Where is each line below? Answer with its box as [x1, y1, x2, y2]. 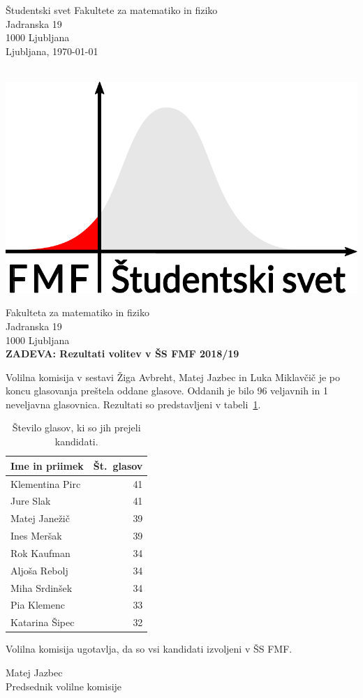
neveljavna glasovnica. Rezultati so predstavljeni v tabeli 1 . [6, 396, 261, 411]
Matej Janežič [10, 511, 70, 526]
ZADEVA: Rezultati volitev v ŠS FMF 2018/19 [6, 346, 239, 361]
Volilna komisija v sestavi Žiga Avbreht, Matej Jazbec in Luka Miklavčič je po [6, 369, 340, 384]
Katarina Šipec [10, 615, 75, 630]
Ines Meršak [10, 528, 62, 543]
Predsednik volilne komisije [6, 678, 122, 693]
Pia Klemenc [10, 597, 65, 612]
